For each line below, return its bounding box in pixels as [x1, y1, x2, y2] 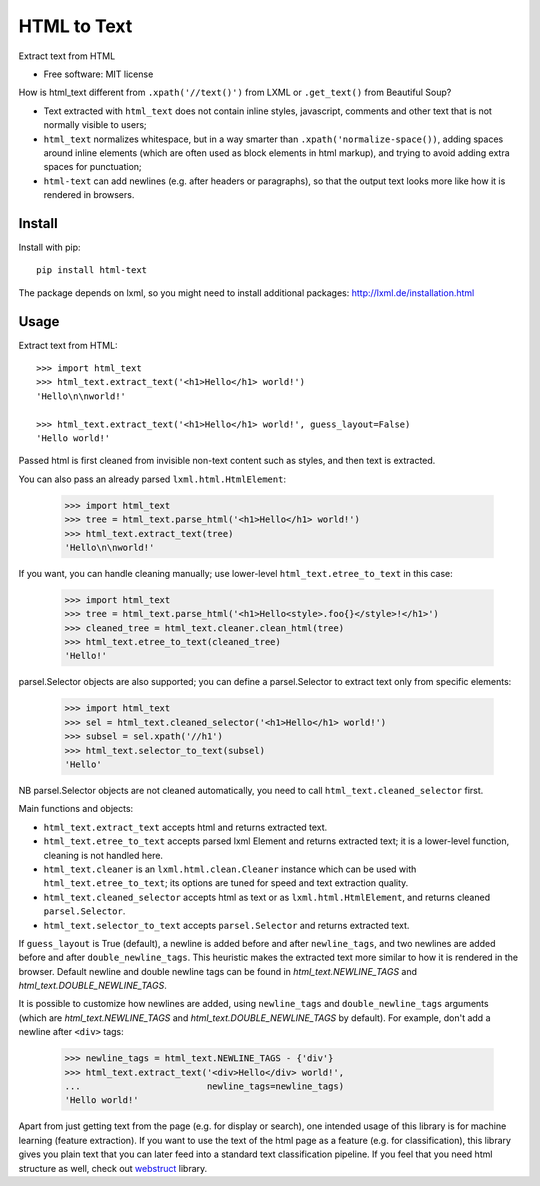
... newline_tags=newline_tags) [64, 1081, 345, 1092]
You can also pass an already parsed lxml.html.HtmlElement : [18, 473, 287, 485]
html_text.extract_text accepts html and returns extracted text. [43, 821, 328, 833]
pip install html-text [36, 265, 148, 276]
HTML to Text [18, 15, 133, 37]
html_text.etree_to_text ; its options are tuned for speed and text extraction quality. [43, 877, 409, 889]
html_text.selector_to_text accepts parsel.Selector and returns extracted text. [43, 919, 410, 931]
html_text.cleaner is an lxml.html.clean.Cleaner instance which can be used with [43, 863, 417, 875]
